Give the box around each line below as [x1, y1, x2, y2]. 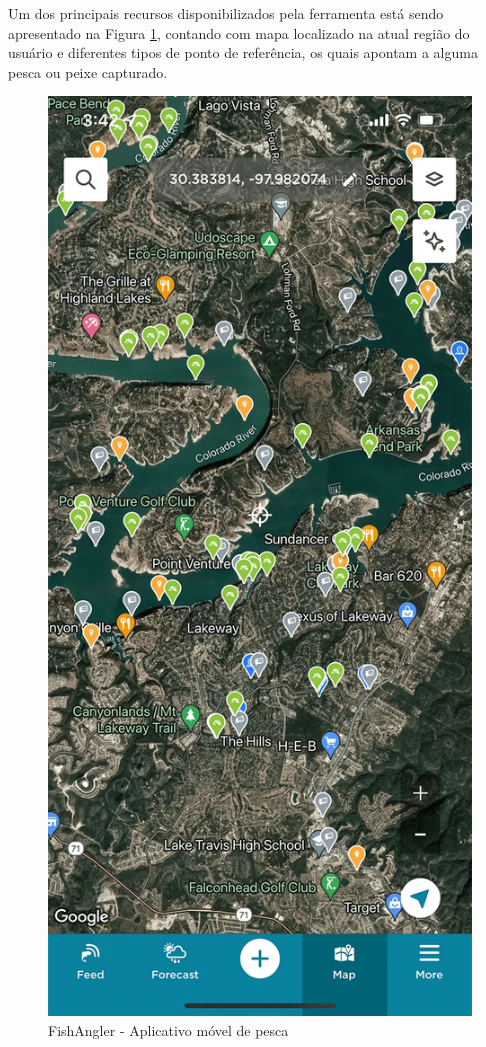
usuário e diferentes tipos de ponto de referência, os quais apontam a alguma [8, 42, 478, 63]
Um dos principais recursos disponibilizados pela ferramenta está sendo [8, 3, 444, 23]
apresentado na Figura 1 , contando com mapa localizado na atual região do [8, 22, 470, 43]
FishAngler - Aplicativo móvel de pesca [48, 1019, 289, 1040]
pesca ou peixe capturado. [8, 61, 168, 82]
